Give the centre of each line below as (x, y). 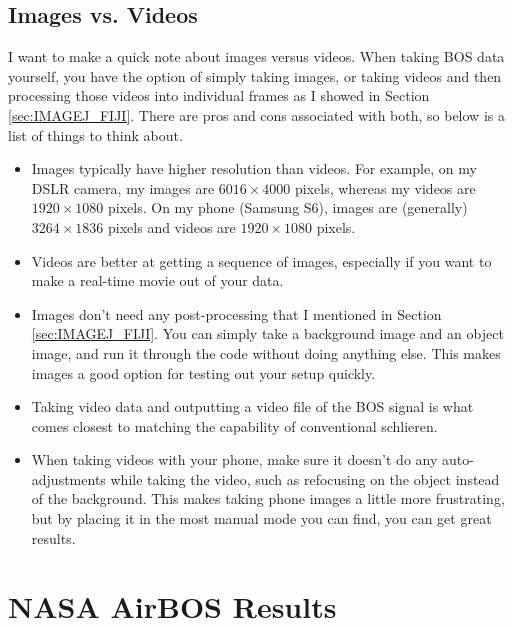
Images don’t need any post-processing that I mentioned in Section (236, 313)
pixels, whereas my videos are (385, 187)
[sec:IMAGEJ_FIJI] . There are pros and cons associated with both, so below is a (256, 114)
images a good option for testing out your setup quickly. (203, 372)
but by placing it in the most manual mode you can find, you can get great (261, 518)
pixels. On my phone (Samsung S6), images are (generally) (288, 207)
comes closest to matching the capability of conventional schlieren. (234, 425)
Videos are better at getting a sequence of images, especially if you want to (261, 260)
